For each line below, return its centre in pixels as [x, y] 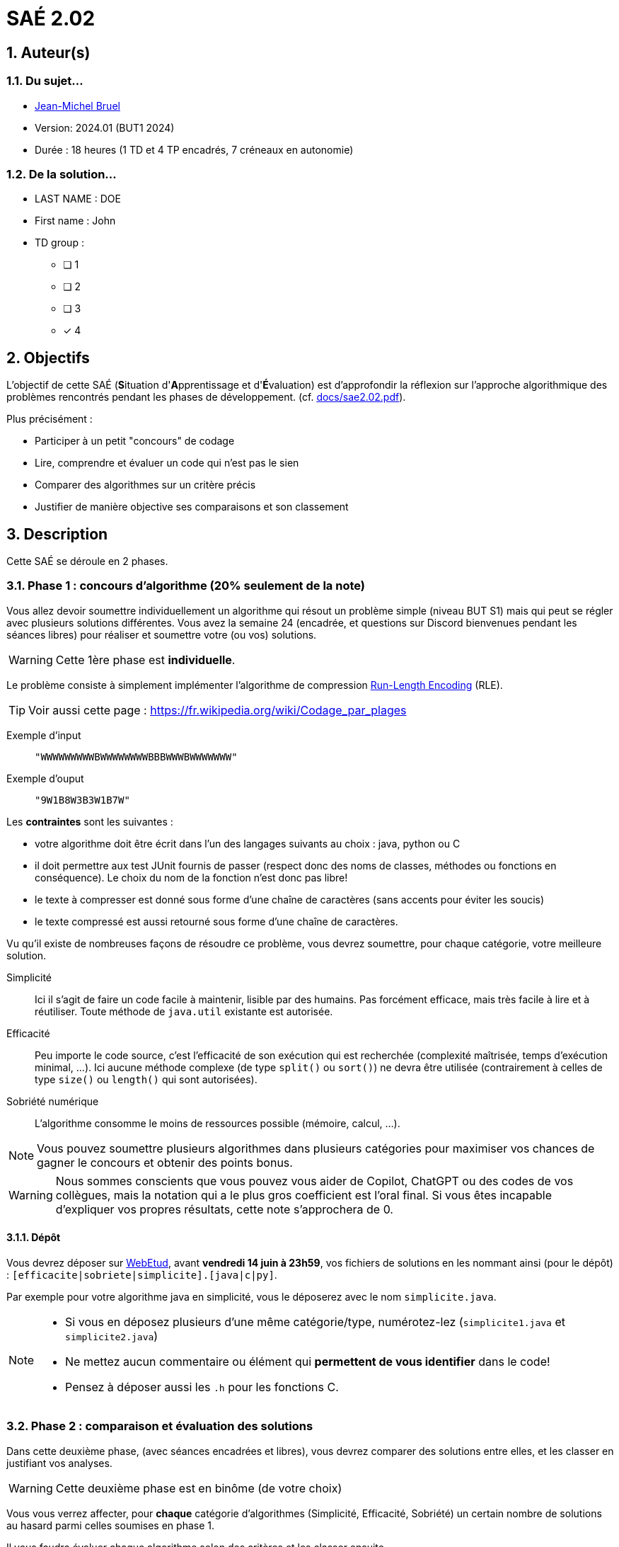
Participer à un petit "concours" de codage [135, 441]
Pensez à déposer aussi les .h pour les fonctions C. [202, 1387]
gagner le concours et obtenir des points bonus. [165, 1162]
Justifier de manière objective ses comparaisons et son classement [192, 507]
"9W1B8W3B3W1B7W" [82, 800]
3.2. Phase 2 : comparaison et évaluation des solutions [160, 1426]
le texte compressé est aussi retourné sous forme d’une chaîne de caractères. [216, 921]
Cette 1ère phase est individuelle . [145, 660]
